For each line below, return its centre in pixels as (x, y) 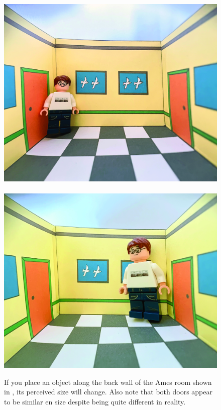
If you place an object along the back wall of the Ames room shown (108, 382)
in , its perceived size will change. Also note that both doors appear (108, 392)
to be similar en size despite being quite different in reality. (95, 402)
